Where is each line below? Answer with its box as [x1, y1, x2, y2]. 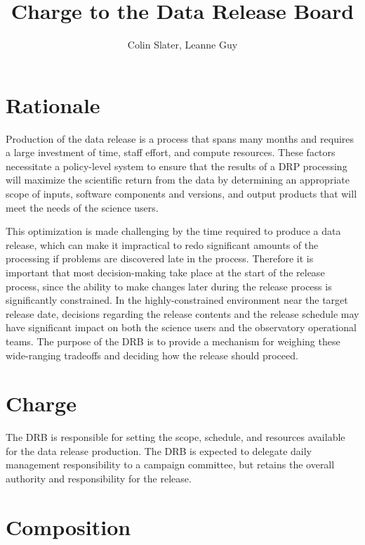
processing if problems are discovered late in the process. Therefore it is [6, 251, 314, 266]
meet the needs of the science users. [6, 200, 159, 214]
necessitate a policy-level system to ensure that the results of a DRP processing [6, 158, 347, 173]
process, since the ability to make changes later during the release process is [6, 278, 332, 293]
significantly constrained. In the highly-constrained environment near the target [6, 293, 348, 307]
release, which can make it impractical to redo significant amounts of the [6, 237, 319, 252]
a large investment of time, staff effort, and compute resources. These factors [6, 145, 336, 160]
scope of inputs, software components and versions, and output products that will [6, 186, 357, 201]
